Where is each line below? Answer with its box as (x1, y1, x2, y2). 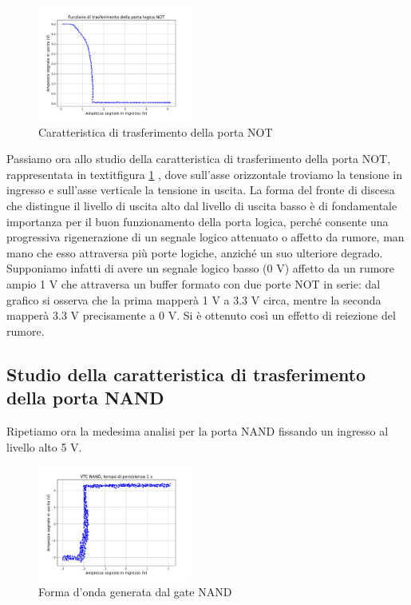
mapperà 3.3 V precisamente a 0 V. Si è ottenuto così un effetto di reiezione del (6, 307, 396, 324)
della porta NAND (6, 385, 164, 410)
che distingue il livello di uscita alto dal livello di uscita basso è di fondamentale (6, 197, 397, 214)
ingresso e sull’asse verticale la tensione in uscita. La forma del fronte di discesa (6, 181, 395, 198)
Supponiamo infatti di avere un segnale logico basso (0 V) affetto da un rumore (6, 260, 395, 277)
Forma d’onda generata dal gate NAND (38, 583, 232, 599)
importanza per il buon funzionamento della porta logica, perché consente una (6, 213, 389, 229)
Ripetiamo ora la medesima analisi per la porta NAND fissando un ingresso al (6, 423, 389, 439)
